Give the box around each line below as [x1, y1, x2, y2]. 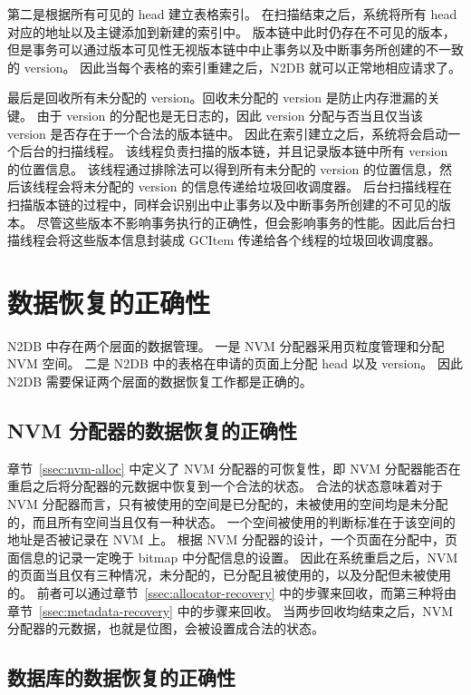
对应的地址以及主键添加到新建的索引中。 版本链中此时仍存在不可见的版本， [7, 22, 456, 41]
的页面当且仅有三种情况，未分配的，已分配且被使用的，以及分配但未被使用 [7, 565, 451, 584]
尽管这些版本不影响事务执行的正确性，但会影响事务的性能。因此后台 [36, 212, 443, 231]
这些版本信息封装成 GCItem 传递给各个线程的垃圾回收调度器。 [70, 230, 441, 250]
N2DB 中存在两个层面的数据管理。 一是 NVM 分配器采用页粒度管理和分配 [7, 336, 445, 355]
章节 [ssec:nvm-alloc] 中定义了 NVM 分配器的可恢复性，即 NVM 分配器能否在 [7, 458, 461, 477]
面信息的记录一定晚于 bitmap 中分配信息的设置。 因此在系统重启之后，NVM [7, 547, 458, 566]
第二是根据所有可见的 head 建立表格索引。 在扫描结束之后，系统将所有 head [7, 5, 457, 23]
